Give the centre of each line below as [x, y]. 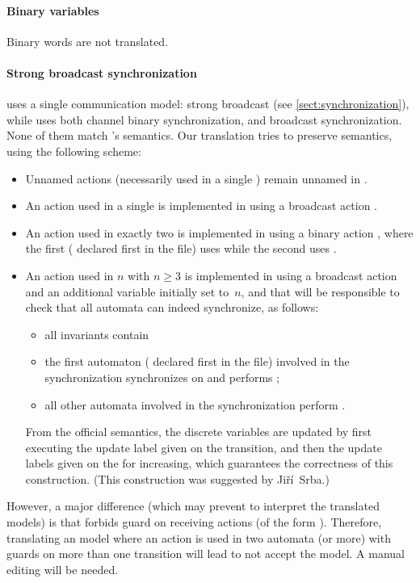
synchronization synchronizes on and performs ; [162, 377]
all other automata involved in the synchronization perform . [195, 404]
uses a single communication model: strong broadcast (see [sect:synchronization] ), [208, 104]
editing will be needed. [63, 569]
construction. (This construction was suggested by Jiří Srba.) [177, 478]
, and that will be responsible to [320, 291]
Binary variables [53, 10]
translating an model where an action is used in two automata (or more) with [199, 537]
